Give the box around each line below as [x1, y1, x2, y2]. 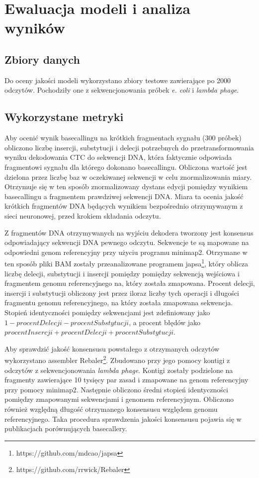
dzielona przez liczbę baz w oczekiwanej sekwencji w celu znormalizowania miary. [4, 171, 252, 182]
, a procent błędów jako [129, 317, 201, 327]
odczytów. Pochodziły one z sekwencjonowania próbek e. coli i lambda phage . [4, 85, 239, 95]
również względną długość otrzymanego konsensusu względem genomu [4, 403, 218, 414]
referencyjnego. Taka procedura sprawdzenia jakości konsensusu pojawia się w [4, 413, 242, 424]
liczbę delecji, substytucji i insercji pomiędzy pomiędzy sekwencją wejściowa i [4, 268, 240, 278]
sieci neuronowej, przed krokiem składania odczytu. [4, 210, 161, 221]
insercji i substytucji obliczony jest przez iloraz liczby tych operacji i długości [4, 287, 239, 298]
